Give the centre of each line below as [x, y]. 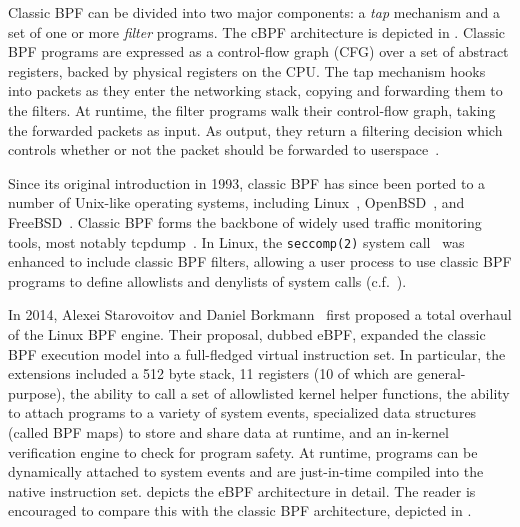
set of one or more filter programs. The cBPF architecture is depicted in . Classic [257, 31]
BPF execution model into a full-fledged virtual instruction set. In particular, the [257, 353]
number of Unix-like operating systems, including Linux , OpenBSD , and [236, 202]
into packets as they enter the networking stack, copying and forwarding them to [255, 90]
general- [441, 373]
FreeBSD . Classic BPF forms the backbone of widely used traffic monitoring [245, 221]
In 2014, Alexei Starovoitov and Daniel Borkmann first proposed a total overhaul [260, 314]
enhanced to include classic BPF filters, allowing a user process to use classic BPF [260, 261]
